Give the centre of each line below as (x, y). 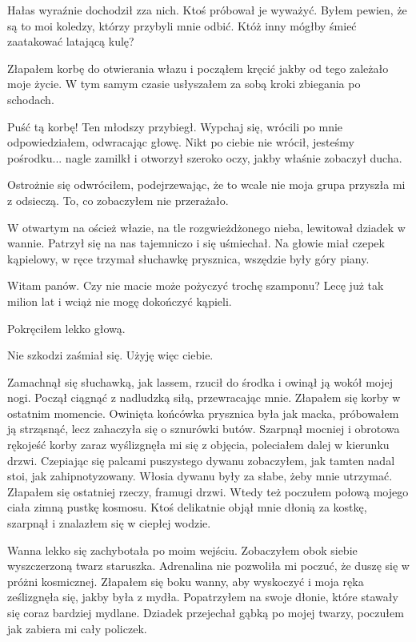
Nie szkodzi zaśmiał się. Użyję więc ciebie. (110, 355)
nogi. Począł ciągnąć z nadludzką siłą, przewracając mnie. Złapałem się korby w (204, 397)
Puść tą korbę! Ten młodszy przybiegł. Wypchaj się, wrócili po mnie (175, 126)
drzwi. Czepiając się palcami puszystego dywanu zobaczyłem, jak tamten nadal (201, 460)
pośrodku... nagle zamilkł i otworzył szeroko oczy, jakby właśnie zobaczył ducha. (205, 157)
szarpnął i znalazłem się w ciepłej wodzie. (109, 523)
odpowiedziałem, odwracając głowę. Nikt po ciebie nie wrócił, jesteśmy (181, 142)
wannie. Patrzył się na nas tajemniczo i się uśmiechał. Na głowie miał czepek (196, 243)
